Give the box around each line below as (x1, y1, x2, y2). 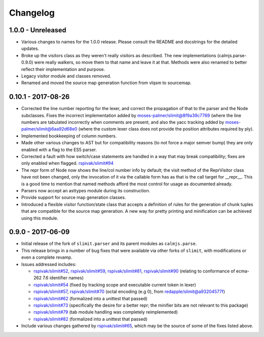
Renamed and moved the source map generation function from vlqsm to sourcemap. (21, 80, 192, 86)
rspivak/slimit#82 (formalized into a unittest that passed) (33, 316, 148, 322)
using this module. (21, 215, 59, 221)
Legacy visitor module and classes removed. (21, 73, 111, 79)
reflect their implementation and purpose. (21, 66, 105, 72)
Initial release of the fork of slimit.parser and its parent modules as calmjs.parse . (21, 241, 197, 247)
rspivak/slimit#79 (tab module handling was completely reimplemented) (33, 309, 178, 315)
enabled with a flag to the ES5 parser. (21, 147, 97, 153)
